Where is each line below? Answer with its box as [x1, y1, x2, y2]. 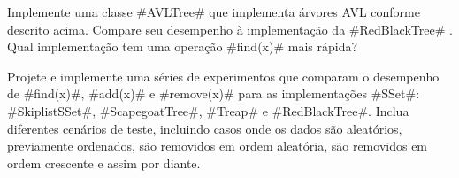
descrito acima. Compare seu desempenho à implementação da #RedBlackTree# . [7, 19, 453, 38]
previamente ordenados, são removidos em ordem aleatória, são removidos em [7, 136, 428, 155]
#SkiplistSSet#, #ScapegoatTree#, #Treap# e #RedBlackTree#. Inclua [7, 101, 409, 120]
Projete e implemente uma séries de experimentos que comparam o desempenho [7, 66, 440, 85]
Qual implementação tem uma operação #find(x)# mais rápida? [7, 37, 358, 56]
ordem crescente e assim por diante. [7, 153, 201, 172]
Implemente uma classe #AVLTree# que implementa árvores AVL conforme [7, 3, 420, 20]
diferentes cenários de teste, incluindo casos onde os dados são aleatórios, [7, 119, 402, 137]
